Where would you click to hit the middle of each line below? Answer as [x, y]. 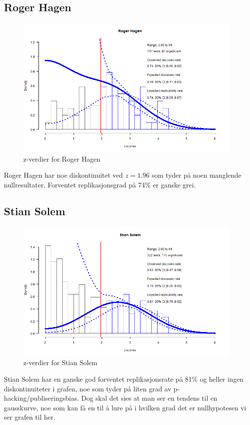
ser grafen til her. [30, 417]
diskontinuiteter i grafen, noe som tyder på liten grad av [88, 388]
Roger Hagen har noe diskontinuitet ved [63, 175]
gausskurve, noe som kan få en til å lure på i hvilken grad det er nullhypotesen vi [125, 407]
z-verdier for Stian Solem [61, 362]
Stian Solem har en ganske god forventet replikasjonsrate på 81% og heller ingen [124, 379]
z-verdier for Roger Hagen [62, 158]
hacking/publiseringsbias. [42, 398]
